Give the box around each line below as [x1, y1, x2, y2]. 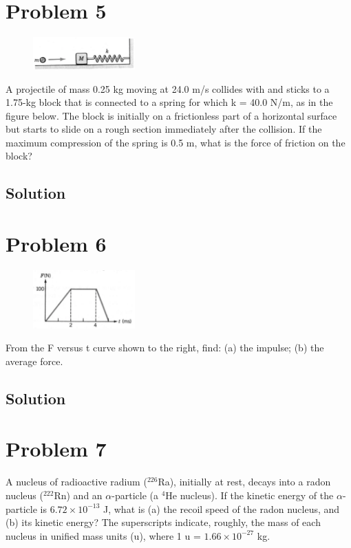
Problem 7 [6, 435, 107, 463]
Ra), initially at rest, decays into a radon [158, 474, 331, 489]
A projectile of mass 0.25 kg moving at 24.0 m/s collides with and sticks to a [6, 81, 330, 96]
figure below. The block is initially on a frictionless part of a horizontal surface [6, 108, 337, 122]
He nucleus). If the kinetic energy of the [165, 487, 334, 502]
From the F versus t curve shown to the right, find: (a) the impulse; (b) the [6, 340, 324, 355]
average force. [6, 353, 63, 368]
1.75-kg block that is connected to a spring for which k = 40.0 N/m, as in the [6, 95, 333, 109]
